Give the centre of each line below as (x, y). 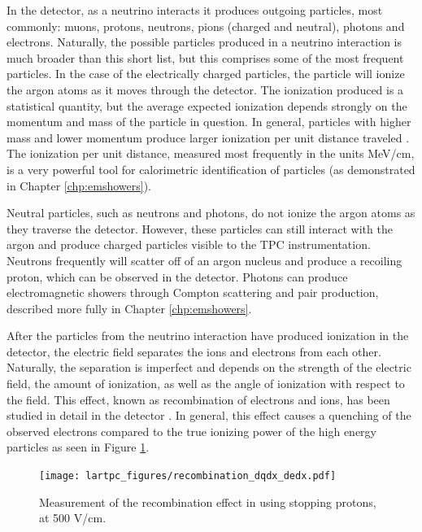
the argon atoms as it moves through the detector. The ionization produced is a (205, 89)
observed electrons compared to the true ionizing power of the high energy (191, 431)
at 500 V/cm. (73, 518)
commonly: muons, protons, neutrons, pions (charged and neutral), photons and (206, 26)
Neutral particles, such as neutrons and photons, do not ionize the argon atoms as (211, 213)
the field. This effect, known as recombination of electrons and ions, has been (198, 399)
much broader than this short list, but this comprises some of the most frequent (205, 57)
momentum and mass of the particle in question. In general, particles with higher (209, 122)
